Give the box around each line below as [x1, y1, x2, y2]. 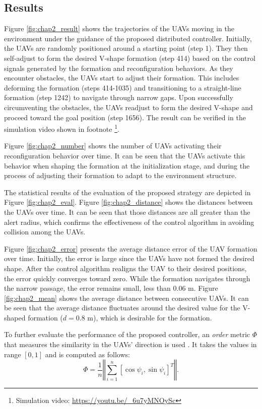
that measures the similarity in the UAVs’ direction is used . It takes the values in [4, 339, 257, 350]
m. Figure [188, 283, 218, 293]
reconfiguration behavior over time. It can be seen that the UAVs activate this [4, 150, 245, 160]
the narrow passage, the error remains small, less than [4, 283, 171, 293]
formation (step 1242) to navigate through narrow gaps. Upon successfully [4, 92, 233, 103]
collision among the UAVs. [4, 226, 86, 237]
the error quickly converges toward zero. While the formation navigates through [4, 273, 250, 283]
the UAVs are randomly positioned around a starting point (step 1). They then [4, 43, 248, 53]
